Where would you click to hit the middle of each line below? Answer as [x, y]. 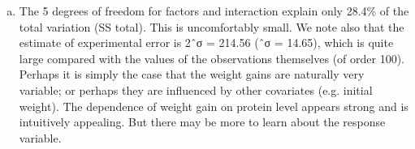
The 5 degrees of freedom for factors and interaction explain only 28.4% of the [214, 11]
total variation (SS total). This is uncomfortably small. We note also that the [212, 26]
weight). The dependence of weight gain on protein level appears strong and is [214, 106]
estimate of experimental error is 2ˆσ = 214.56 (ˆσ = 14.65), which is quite [206, 43]
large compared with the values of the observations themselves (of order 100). [212, 58]
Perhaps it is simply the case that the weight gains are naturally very [192, 74]
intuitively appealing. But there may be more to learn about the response [202, 122]
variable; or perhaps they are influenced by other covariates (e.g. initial [196, 89]
